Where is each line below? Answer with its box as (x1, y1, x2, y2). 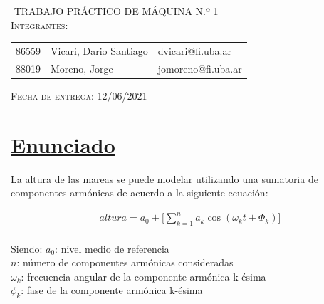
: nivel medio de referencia (55, 241, 169, 256)
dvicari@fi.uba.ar (157, 43, 231, 58)
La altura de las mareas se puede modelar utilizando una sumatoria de (11, 171, 318, 186)
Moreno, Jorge (51, 61, 113, 75)
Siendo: (11, 241, 43, 256)
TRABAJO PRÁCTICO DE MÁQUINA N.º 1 (14, 4, 219, 18)
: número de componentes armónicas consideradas (16, 255, 234, 270)
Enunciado (11, 130, 115, 159)
